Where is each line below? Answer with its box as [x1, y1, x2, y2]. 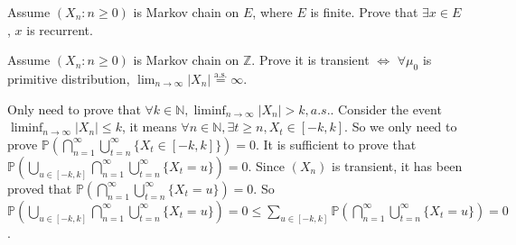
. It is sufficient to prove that [256, 134, 417, 153]
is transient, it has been [332, 156, 463, 175]
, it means [121, 117, 177, 136]
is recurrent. [26, 20, 93, 39]
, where [252, 3, 293, 21]
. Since [248, 156, 285, 175]
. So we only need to [344, 117, 457, 136]
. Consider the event [330, 99, 442, 118]
